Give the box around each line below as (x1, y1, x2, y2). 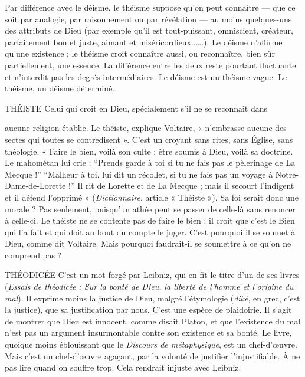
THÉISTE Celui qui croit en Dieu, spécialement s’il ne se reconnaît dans (5, 101, 268, 114)
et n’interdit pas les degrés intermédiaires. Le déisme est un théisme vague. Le (5, 70, 287, 83)
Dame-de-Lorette (5, 179, 66, 192)
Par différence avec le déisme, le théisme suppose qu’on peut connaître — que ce (5, 1, 296, 13)
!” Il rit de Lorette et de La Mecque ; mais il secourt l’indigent (68, 179, 294, 192)
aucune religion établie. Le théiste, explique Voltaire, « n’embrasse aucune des (5, 122, 287, 134)
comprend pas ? (5, 248, 62, 261)
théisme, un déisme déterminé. (5, 82, 115, 94)
